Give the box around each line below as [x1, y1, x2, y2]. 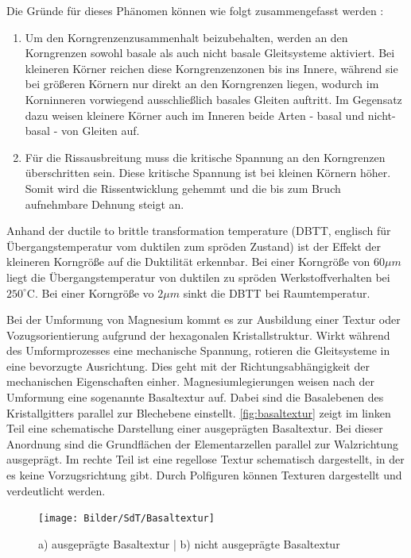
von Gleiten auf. [60, 122, 140, 139]
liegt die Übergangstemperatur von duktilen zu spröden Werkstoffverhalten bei [6, 268, 390, 285]
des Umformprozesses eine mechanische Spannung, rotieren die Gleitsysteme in [6, 342, 390, 359]
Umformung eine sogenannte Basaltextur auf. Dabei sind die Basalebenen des [6, 389, 384, 406]
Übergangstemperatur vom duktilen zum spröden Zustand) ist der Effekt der [6, 237, 381, 254]
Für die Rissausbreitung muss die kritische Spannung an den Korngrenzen [25, 148, 386, 165]
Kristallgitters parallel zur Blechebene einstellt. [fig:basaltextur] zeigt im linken [6, 404, 391, 421]
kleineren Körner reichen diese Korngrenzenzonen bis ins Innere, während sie [25, 60, 398, 76]
